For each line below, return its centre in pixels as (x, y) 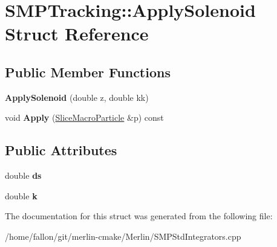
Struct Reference (77, 34)
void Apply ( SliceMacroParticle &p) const (84, 117)
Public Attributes (61, 150)
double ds (23, 175)
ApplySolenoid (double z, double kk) (77, 97)
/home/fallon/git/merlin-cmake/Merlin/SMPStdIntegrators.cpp (123, 236)
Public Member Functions (88, 72)
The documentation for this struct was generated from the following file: (139, 216)
